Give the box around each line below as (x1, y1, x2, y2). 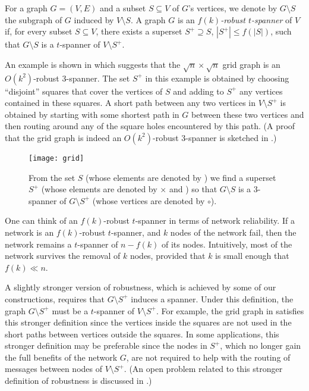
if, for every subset (5, 25, 72, 37)
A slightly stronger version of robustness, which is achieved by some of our (5, 281, 276, 293)
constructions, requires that (5, 292, 105, 305)
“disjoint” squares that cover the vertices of (5, 85, 163, 97)
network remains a (5, 237, 72, 250)
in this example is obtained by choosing (145, 71, 289, 84)
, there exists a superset (96, 25, 182, 37)
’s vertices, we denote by (188, 2, 278, 14)
